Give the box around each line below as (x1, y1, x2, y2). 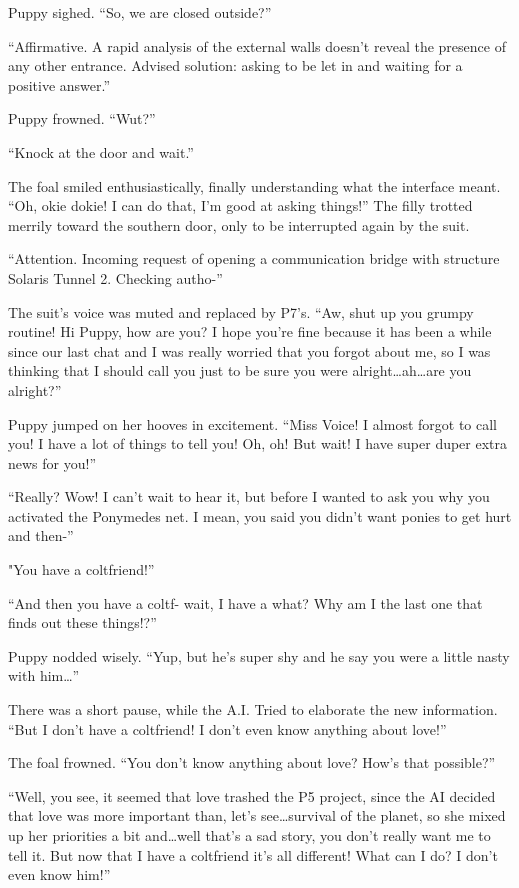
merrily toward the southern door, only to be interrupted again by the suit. (8, 214, 470, 235)
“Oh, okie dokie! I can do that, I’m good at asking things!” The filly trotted (8, 195, 473, 216)
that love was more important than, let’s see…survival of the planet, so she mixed (8, 805, 506, 826)
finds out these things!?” (8, 612, 157, 633)
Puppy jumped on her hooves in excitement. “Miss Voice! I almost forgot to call (8, 413, 498, 434)
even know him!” (8, 864, 111, 885)
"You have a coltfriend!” (8, 559, 155, 580)
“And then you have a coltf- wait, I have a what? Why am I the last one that (8, 592, 483, 613)
